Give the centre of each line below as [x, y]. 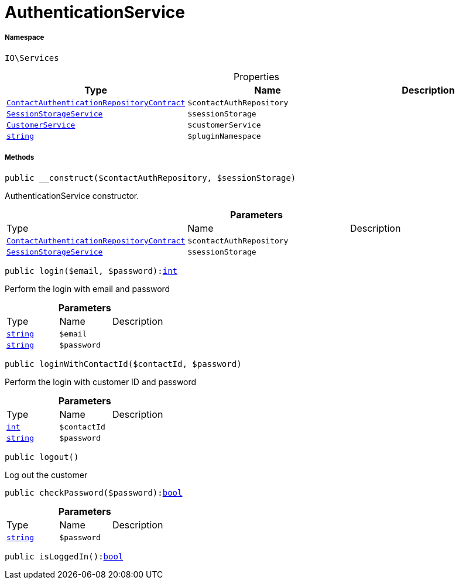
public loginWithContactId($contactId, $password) [123, 364]
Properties [256, 76]
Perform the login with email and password [88, 288]
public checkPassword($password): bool [94, 492]
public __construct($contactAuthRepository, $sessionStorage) [150, 178]
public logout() [42, 457]
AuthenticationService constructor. [72, 195]
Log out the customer [46, 475]
